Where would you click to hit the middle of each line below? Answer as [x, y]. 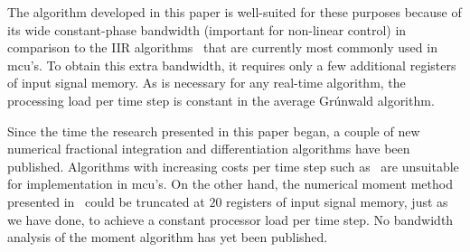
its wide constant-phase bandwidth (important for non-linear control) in [207, 29]
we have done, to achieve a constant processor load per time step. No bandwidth [230, 219]
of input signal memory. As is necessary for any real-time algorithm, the [207, 83]
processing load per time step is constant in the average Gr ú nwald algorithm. [221, 100]
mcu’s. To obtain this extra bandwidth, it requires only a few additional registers [232, 65]
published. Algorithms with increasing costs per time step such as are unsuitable [233, 166]
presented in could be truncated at [106, 201]
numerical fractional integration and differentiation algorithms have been [209, 149]
